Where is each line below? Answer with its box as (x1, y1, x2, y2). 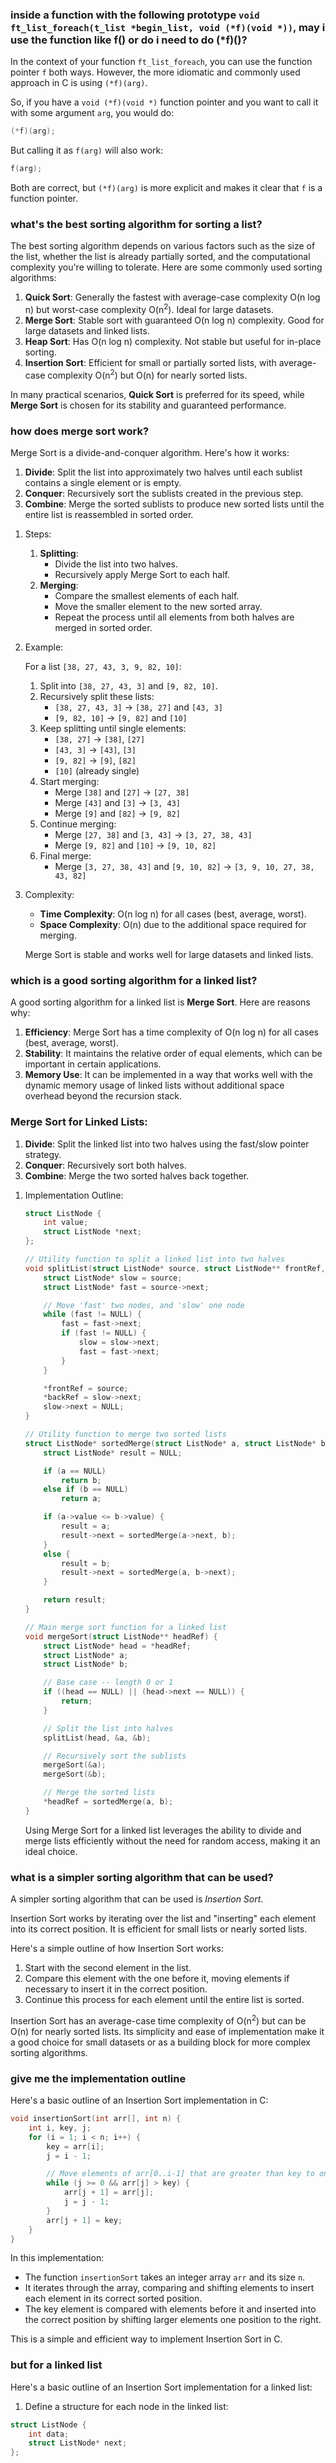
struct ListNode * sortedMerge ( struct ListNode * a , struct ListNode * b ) (24, 1438, 330, 1448)
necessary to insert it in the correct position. (24, 1983, 208, 1995)
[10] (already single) (54, 764, 140, 777)
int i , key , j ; (28, 2123, 92, 2133)
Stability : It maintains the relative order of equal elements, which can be (24, 1048, 323, 1060)
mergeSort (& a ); (43, 1760, 107, 1770)
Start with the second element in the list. (24, 1962, 192, 1974)
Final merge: (39, 849, 92, 862)
